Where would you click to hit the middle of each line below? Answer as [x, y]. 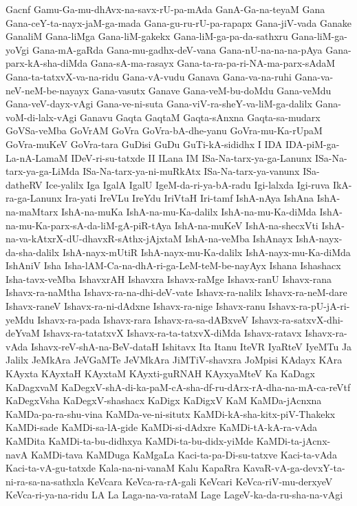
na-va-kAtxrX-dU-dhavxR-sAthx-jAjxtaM [94, 239]
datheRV [24, 184]
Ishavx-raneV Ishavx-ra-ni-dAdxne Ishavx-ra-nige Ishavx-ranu [136, 306]
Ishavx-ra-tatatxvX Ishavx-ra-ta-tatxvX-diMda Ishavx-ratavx [172, 333]
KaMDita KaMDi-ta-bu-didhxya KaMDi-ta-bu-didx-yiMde [129, 441]
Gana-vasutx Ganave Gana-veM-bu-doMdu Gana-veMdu [212, 90]
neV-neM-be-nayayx [47, 90]
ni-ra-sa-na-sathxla [45, 481]
